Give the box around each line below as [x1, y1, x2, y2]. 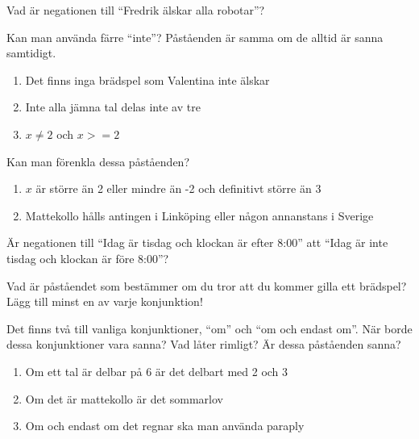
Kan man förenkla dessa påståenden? [6, 153, 189, 169]
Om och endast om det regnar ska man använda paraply [25, 417, 305, 434]
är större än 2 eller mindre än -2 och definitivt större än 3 [35, 180, 322, 197]
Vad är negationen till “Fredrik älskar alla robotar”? [6, 2, 265, 18]
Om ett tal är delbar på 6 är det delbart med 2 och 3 [25, 362, 288, 379]
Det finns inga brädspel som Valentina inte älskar [25, 71, 270, 88]
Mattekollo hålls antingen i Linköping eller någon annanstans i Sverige [25, 207, 374, 224]
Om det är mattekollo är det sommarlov [25, 390, 223, 407]
